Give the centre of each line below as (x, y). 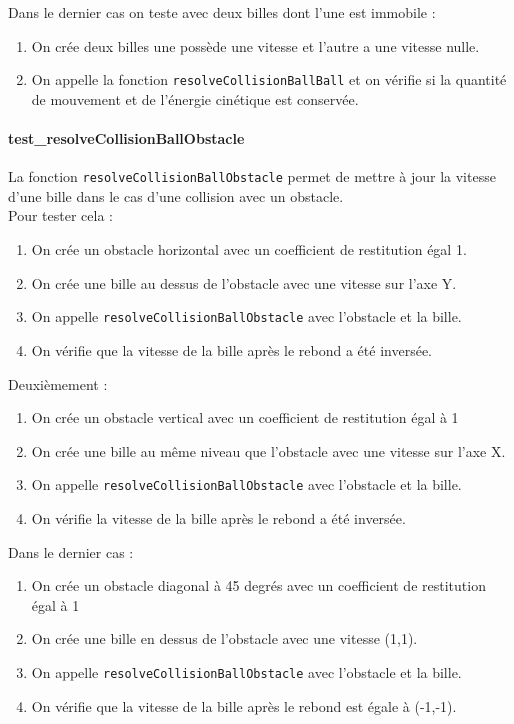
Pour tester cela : (60, 215)
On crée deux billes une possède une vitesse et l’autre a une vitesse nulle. (255, 45)
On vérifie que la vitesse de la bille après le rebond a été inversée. (231, 349)
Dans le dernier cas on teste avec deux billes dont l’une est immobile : (222, 12)
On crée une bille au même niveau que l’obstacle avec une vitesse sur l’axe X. (268, 450)
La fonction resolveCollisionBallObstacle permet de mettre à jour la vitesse (252, 176)
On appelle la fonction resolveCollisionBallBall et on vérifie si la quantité (269, 79)
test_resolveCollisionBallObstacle (126, 138)
